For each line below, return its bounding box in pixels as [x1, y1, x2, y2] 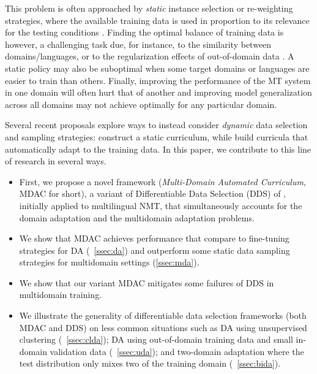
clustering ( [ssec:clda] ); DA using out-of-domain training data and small [19, 333, 293, 346]
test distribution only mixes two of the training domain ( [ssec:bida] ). [19, 357, 281, 370]
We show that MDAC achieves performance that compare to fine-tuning [19, 232, 289, 245]
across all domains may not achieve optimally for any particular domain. [5, 97, 277, 110]
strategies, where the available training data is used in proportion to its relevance [5, 13, 310, 26]
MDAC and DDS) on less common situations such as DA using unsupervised [19, 321, 307, 334]
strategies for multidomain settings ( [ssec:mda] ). [19, 256, 200, 269]
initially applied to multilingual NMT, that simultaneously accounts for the [19, 199, 302, 212]
